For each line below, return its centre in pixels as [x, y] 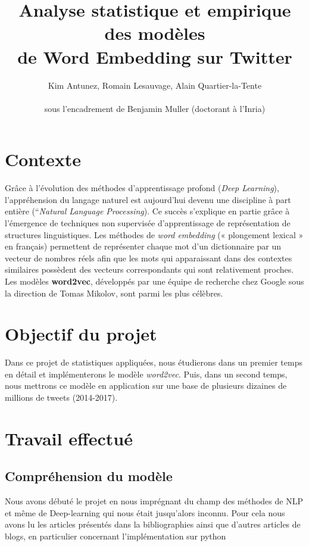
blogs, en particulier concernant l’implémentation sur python [116, 536]
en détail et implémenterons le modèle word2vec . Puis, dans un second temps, [146, 374]
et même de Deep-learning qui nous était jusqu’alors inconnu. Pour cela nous [145, 512]
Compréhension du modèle [89, 476]
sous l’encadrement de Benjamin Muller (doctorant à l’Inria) [155, 108]
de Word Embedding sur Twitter [155, 56]
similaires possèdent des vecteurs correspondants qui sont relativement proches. [149, 269]
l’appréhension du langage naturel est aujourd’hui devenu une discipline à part [148, 199]
